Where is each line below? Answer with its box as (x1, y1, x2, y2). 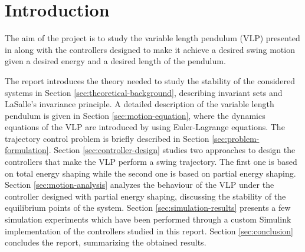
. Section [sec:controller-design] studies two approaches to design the (48, 144, 296, 156)
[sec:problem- (212, 132, 260, 144)
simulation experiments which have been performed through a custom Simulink (5, 213, 291, 226)
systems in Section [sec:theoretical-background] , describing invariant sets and (5, 86, 283, 98)
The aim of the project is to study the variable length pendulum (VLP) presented (5, 32, 300, 44)
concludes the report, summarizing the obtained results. (5, 236, 206, 248)
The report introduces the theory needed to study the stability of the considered (5, 74, 296, 87)
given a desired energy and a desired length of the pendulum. (5, 55, 226, 67)
